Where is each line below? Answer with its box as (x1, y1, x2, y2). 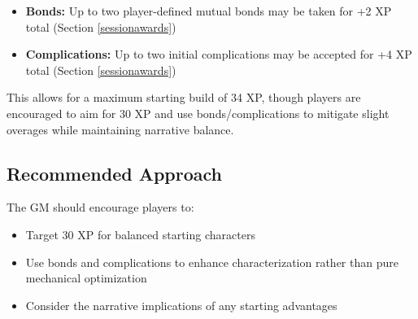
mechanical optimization (25, 269, 147, 286)
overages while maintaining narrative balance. (7, 120, 234, 138)
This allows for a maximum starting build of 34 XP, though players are (7, 89, 361, 106)
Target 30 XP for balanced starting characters (25, 225, 255, 243)
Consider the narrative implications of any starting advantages (25, 296, 337, 313)
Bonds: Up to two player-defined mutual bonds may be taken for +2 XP (25, 2, 392, 19)
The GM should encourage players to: (7, 199, 194, 216)
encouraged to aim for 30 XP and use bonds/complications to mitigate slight (7, 104, 390, 121)
